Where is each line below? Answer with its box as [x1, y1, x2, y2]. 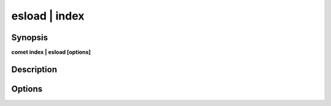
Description [11, 64, 58, 74]
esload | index [11, 9, 85, 23]
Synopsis [11, 32, 48, 43]
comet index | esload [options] [11, 49, 91, 56]
